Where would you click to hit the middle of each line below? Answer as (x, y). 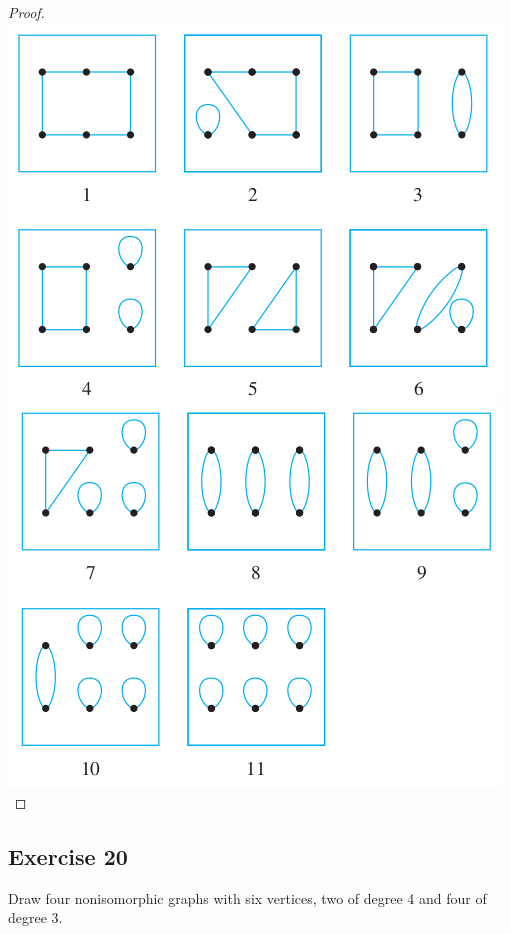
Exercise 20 (68, 855)
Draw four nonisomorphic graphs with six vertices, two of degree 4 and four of (247, 897)
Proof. (26, 12)
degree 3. (35, 917)
